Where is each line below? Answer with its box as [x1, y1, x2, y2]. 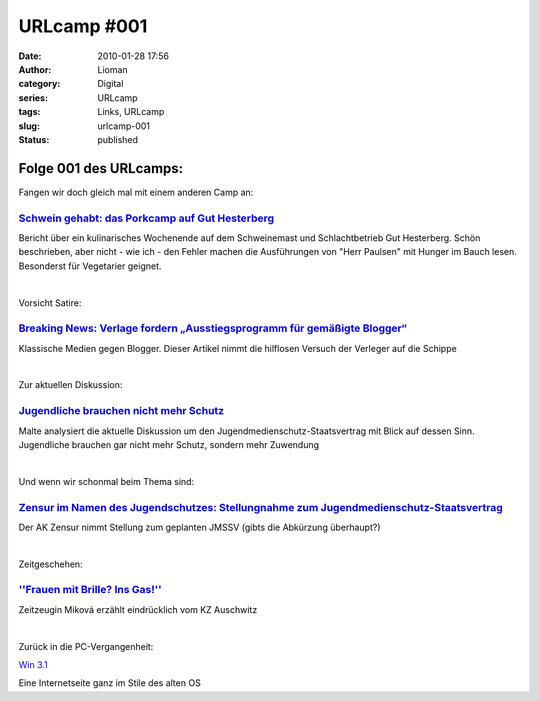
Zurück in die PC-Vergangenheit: [18, 640, 154, 652]
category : [18, 78, 61, 90]
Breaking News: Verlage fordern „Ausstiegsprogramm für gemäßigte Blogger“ [18, 321, 407, 335]
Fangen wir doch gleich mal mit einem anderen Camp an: [18, 186, 254, 198]
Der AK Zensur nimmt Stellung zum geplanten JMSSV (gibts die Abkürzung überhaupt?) [18, 521, 381, 533]
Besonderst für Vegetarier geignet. [18, 260, 162, 272]
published [97, 133, 139, 145]
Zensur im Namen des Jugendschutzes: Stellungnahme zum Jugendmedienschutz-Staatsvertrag [18, 500, 504, 514]
